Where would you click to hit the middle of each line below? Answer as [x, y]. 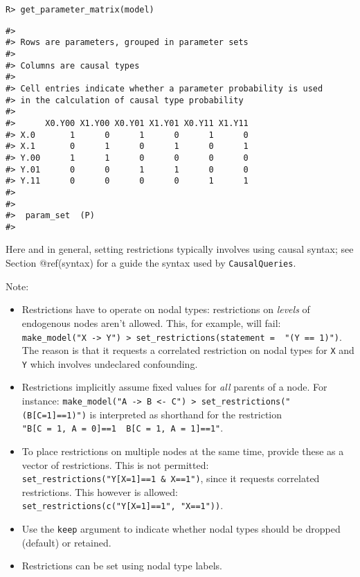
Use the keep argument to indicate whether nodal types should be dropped [181, 529]
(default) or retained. [66, 542]
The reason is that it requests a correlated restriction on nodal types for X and [188, 350]
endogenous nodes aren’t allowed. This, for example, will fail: [151, 322]
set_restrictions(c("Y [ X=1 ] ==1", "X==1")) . [123, 505]
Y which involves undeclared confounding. [110, 363]
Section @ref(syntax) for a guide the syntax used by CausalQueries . [151, 263]
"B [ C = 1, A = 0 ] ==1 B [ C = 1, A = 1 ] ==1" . [123, 428]
